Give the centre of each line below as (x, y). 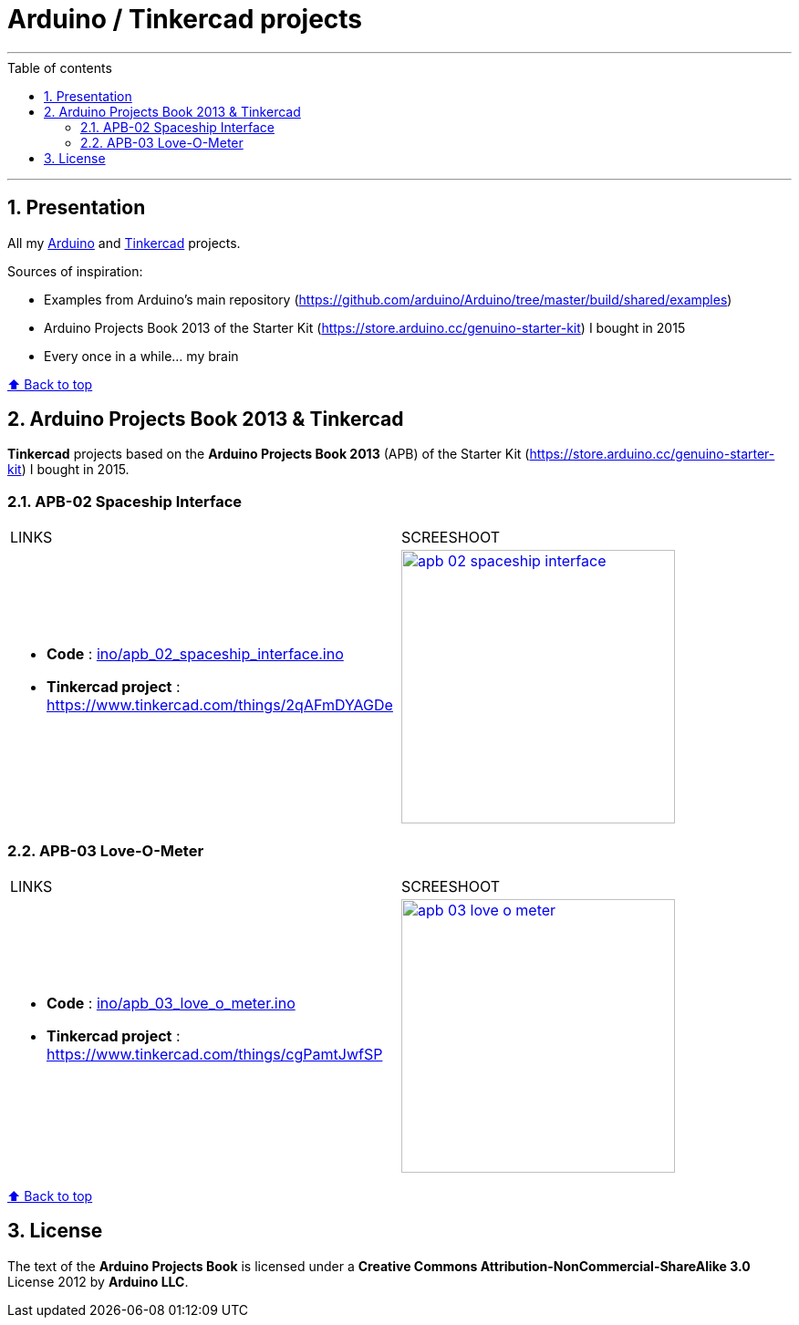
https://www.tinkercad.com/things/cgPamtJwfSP (215, 1054)
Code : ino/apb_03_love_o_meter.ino (171, 1003)
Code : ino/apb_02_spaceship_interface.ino (195, 654)
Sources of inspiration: (75, 271)
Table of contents (60, 67)
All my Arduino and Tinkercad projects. (124, 243)
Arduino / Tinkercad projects (185, 19)
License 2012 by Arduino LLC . (98, 1281)
